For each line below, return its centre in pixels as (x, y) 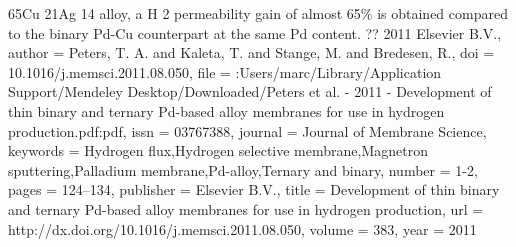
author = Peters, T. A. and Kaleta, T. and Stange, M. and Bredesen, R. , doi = (251, 52)
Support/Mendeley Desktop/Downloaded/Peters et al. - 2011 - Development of (250, 91)
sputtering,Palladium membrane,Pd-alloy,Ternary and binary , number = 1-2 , (243, 169)
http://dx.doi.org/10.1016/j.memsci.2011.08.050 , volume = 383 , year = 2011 (242, 228)
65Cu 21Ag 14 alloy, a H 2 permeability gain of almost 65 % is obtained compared (258, 13)
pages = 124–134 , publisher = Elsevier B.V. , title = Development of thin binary (254, 189)
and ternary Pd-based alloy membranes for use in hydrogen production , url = (246, 208)
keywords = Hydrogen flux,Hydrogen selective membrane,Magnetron (218, 150)
